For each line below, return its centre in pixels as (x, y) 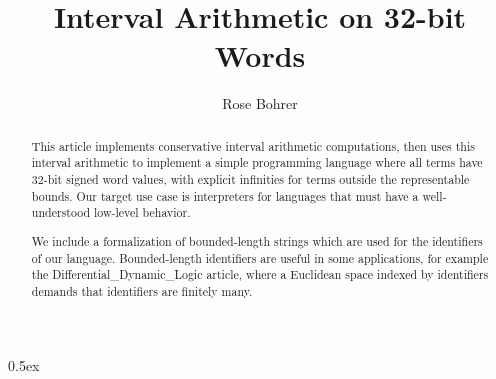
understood (61, 212)
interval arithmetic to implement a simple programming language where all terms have (257, 162)
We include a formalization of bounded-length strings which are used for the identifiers (257, 240)
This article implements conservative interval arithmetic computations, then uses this (253, 145)
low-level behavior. (142, 212)
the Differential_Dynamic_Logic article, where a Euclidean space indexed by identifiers (260, 274)
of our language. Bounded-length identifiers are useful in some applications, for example (260, 257)
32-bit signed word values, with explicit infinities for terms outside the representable (250, 179)
